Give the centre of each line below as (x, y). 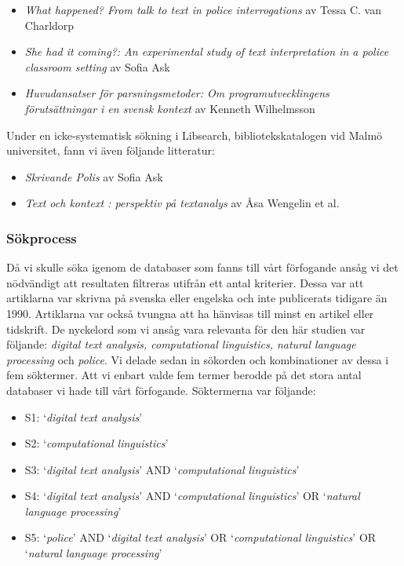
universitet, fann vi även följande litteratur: (111, 150)
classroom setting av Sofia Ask (97, 66)
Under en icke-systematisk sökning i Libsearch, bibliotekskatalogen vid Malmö (195, 135)
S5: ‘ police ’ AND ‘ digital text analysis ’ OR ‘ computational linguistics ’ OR (200, 537)
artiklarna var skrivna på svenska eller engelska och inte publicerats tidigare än (197, 298)
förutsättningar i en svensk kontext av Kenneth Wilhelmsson (170, 108)
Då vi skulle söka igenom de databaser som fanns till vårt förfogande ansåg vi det (202, 267)
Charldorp (49, 25)
